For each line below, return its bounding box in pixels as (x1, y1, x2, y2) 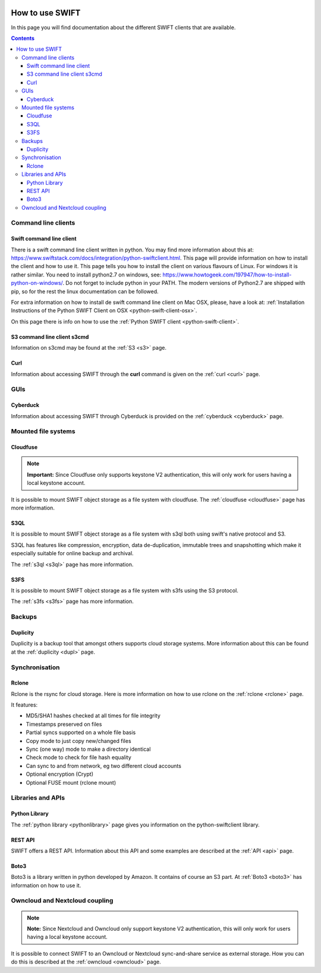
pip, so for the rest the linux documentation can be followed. (11, 288, 159, 295)
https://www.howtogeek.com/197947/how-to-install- (162, 271, 292, 278)
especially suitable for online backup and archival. (11, 550, 134, 557)
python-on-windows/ (11, 279, 63, 287)
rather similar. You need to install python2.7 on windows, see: (11, 271, 162, 278)
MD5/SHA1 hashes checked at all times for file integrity (26, 712, 160, 719)
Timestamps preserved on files (26, 720, 102, 728)
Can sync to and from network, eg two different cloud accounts (26, 762, 181, 769)
